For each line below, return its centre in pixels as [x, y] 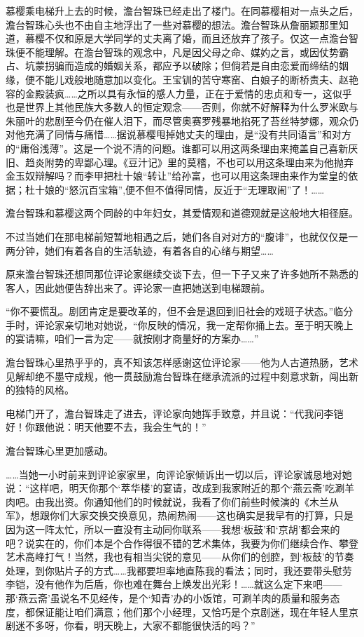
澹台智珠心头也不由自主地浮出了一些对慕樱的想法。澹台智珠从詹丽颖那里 [172, 24]
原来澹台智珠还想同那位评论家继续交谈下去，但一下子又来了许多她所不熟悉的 [182, 274]
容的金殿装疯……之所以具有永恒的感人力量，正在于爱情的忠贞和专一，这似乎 [179, 93]
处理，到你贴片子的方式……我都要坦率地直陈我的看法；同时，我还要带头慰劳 [179, 570]
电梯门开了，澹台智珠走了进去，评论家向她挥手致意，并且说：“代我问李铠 [175, 413]
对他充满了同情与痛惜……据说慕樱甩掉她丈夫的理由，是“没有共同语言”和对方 [178, 134]
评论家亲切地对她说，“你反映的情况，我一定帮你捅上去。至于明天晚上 [194, 324]
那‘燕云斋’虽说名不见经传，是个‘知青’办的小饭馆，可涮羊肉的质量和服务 [168, 597]
